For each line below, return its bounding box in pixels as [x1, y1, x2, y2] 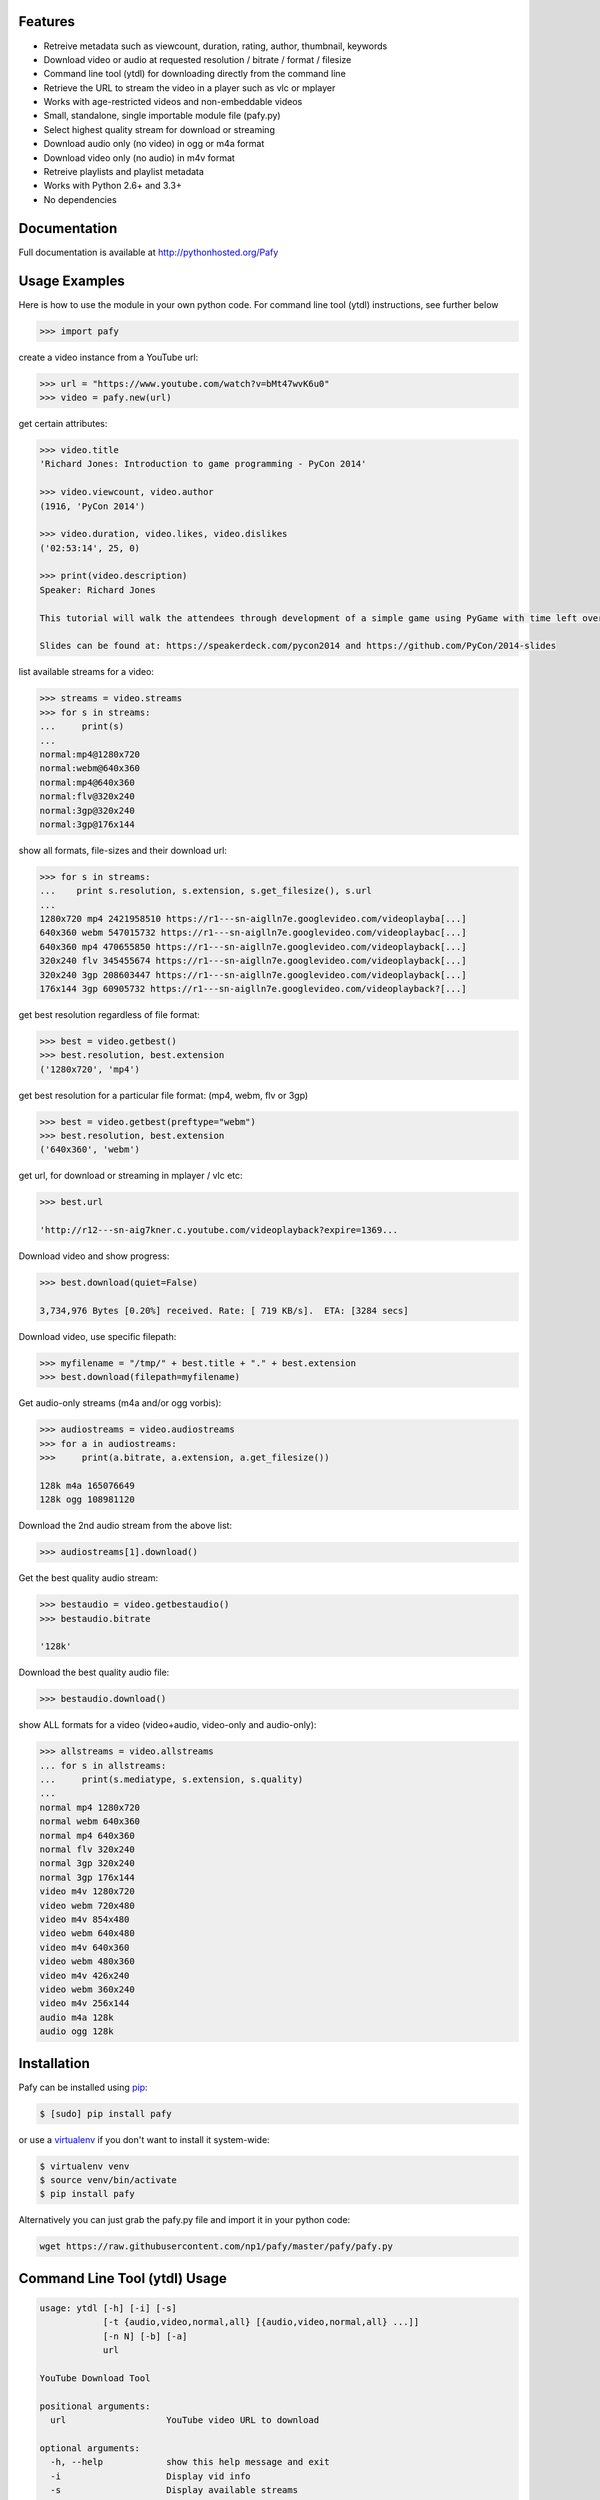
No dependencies [43, 193, 117, 205]
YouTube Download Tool [39, 2372, 151, 2384]
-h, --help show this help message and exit [50, 2456, 330, 2468]
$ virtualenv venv [39, 2160, 130, 2172]
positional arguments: [39, 2400, 151, 2412]
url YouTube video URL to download [50, 2415, 320, 2426]
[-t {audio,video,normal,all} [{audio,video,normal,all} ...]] [102, 2316, 420, 2328]
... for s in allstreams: [39, 1760, 167, 1771]
